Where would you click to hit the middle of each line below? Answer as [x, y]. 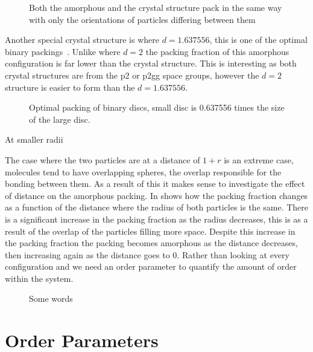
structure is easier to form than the [70, 87]
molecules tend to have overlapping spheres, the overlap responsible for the [143, 171]
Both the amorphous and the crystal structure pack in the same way [156, 7]
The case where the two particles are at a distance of [103, 159]
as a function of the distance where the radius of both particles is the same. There [157, 207]
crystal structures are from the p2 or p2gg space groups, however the [132, 75]
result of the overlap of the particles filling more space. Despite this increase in [150, 231]
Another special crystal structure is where [82, 40]
